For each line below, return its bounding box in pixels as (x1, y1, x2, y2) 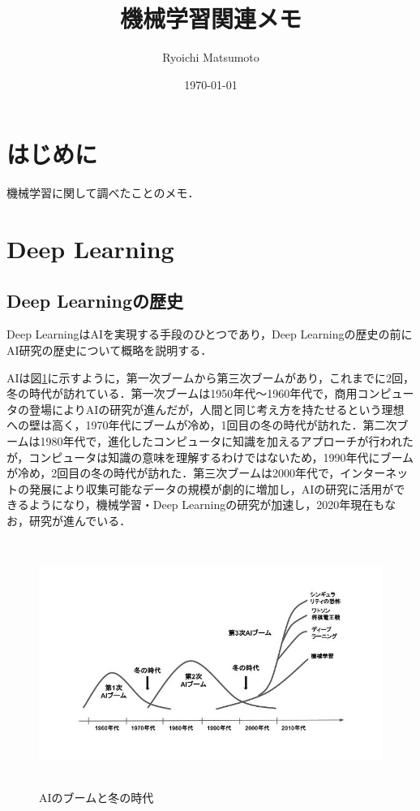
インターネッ (340, 464, 409, 481)
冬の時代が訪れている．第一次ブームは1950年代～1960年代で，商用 (6, 385, 358, 402)
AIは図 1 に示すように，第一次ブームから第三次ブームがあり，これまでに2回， (6, 369, 415, 386)
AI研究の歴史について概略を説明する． (6, 342, 212, 359)
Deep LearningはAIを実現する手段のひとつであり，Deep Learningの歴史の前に (6, 326, 413, 343)
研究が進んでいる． (28, 511, 131, 528)
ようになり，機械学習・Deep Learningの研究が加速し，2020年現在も (28, 496, 385, 513)
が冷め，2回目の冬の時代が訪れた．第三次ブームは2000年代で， (6, 464, 341, 481)
